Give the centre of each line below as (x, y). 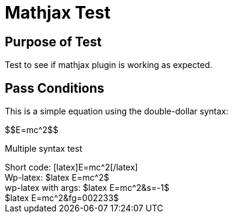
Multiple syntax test (44, 149)
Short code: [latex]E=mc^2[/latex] (71, 167)
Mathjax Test (58, 13)
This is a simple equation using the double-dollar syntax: (117, 111)
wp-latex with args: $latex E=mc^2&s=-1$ (87, 188)
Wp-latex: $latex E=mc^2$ (57, 178)
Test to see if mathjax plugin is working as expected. (109, 65)
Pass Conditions (55, 88)
